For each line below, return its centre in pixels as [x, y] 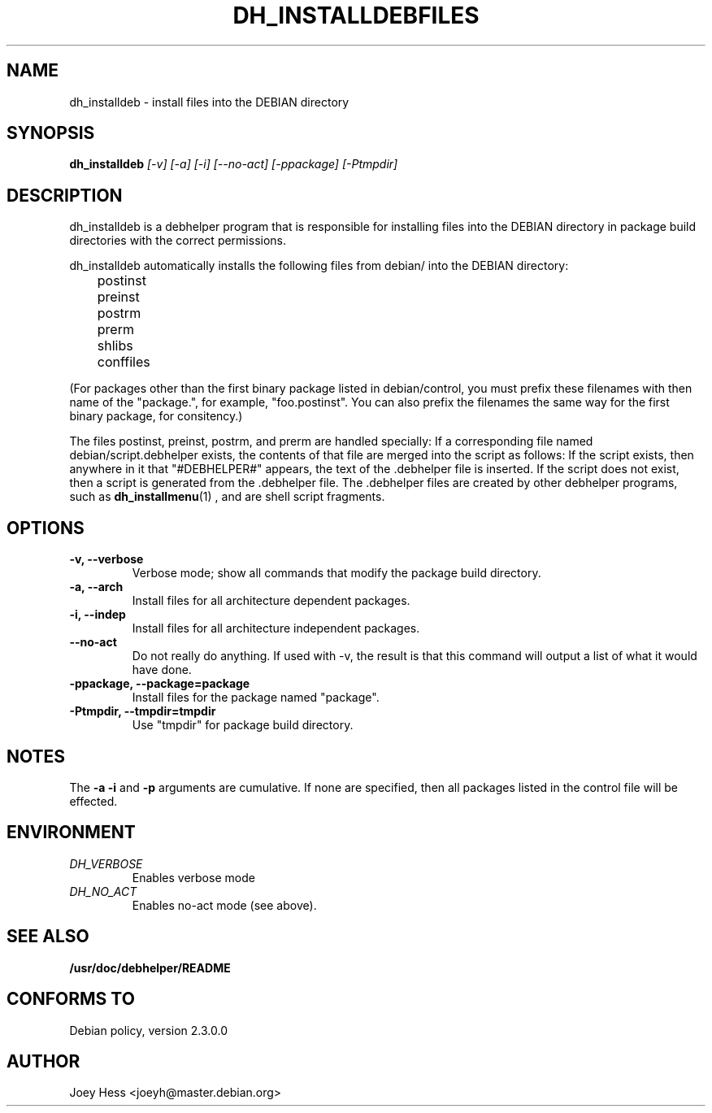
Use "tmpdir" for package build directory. [243, 725]
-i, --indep [98, 615]
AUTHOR [43, 1061]
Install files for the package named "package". [256, 698]
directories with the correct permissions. [178, 241]
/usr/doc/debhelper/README [150, 967]
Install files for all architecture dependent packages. [271, 601]
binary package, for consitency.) [156, 416]
